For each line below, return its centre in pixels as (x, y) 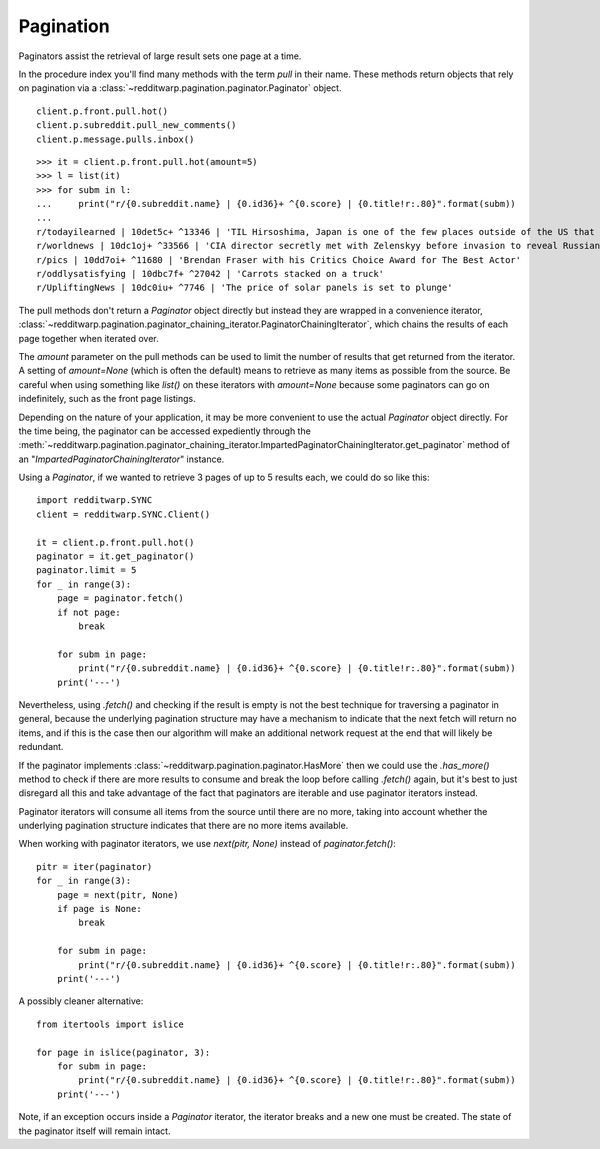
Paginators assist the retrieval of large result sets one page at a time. (160, 56)
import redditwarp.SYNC (94, 500)
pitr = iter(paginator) (94, 866)
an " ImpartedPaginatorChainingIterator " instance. (121, 459)
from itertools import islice (110, 1024)
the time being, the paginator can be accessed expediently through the (165, 431)
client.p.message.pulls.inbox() (115, 139)
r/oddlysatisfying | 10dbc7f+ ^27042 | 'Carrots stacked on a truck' (210, 274)
